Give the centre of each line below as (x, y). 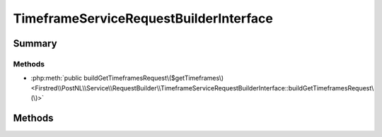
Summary (35, 43)
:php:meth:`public (57, 78)
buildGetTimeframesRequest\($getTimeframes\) (154, 78)
